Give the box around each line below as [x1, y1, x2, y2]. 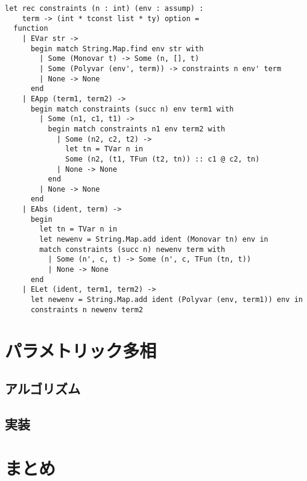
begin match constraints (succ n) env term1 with [30, 104, 234, 113]
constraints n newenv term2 [30, 305, 144, 314]
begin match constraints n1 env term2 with [48, 124, 226, 133]
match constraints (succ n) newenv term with [39, 245, 226, 254]
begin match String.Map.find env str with [30, 44, 204, 53]
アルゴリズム [5, 379, 81, 398]
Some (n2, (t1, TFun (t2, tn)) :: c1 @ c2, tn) [65, 154, 260, 163]
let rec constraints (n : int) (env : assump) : [5, 4, 204, 13]
